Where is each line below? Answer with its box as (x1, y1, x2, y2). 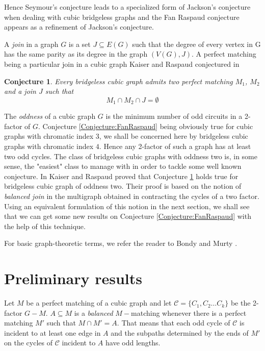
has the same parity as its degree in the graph (4, 48, 148, 59)
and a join (4, 86, 36, 96)
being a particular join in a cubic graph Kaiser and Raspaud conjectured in (4, 58, 240, 69)
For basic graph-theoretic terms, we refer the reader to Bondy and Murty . (4, 238, 237, 248)
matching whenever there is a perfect (131, 307, 247, 318)
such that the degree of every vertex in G (132, 38, 261, 49)
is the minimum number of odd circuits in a (105, 111, 243, 121)
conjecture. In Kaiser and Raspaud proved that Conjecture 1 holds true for (4, 170, 238, 181)
